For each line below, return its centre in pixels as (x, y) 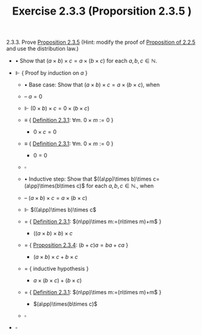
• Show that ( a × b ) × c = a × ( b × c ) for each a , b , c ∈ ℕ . (86, 61)
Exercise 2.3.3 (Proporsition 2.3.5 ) (102, 11)
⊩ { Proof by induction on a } (51, 73)
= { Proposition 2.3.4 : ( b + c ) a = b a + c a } (76, 245)
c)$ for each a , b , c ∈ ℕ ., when (115, 186)
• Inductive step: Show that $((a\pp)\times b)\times (88, 179)
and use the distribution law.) (42, 49)
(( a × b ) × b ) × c (53, 233)
